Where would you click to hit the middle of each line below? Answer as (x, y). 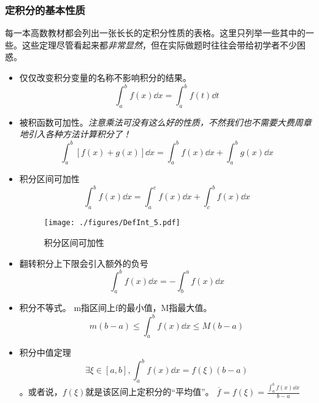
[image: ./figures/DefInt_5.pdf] (112, 223)
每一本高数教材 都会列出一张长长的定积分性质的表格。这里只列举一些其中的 (155, 33)
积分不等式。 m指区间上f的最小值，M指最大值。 (116, 308)
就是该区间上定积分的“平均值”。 (150, 392)
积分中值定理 (45, 352)
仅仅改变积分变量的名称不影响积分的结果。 (105, 77)
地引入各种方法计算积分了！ (75, 134)
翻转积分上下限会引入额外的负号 (84, 263)
